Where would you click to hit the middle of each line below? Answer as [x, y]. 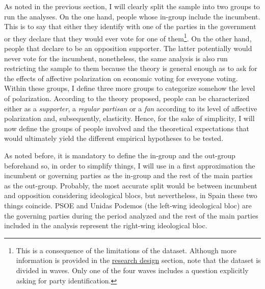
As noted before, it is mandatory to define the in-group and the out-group [120, 155]
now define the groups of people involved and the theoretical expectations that [127, 128]
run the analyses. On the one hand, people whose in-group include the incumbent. [132, 16]
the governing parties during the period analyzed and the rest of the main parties [131, 215]
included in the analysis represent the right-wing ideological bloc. [106, 225]
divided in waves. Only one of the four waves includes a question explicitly [132, 270]
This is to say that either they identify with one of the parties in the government [130, 26]
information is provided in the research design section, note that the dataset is [138, 260]
